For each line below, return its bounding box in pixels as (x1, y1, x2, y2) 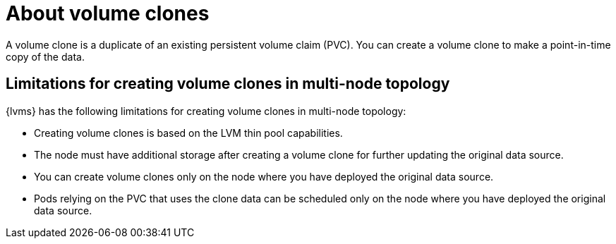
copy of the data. (6, 50, 85, 63)
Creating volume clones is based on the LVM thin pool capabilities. (34, 126, 343, 139)
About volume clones (6, 1, 210, 25)
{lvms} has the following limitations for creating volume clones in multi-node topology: (6, 104, 406, 117)
